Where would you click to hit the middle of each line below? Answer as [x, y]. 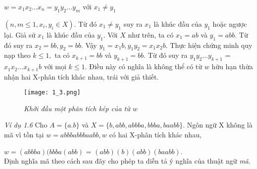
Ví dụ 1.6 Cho [26, 125]
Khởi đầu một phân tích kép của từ [77, 108]
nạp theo [17, 55]
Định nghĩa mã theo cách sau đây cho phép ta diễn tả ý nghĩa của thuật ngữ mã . [127, 161]
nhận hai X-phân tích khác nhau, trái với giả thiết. [81, 76]
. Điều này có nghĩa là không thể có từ [144, 66]
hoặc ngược [230, 23]
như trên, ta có [151, 34]
